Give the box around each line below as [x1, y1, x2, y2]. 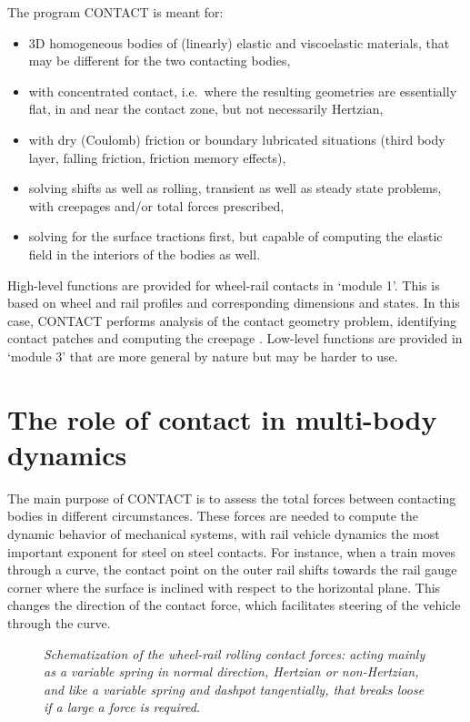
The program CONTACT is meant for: [7, 3, 224, 21]
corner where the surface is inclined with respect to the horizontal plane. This [7, 577, 441, 596]
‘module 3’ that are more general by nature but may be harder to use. [7, 346, 398, 365]
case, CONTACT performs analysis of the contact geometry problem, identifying [7, 310, 456, 330]
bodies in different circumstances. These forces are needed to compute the [7, 506, 418, 525]
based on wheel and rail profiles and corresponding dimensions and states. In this [7, 293, 460, 312]
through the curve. [7, 613, 111, 632]
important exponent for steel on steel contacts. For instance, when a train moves [7, 542, 456, 561]
